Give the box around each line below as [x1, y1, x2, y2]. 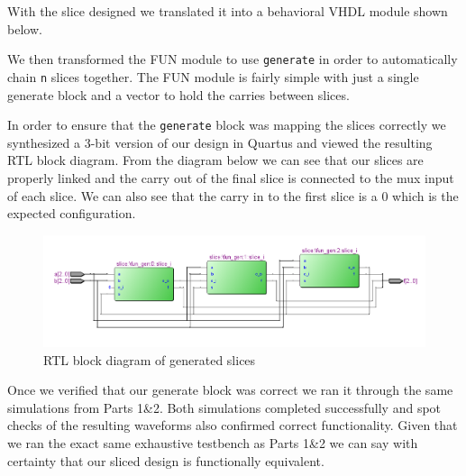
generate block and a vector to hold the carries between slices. [7, 85, 350, 104]
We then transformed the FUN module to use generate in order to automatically [7, 50, 458, 69]
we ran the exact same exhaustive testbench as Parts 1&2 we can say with [7, 434, 418, 453]
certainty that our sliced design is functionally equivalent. [7, 451, 324, 470]
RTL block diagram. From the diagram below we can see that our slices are [7, 151, 424, 169]
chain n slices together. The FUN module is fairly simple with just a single [7, 67, 419, 86]
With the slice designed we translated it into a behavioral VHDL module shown [7, 2, 448, 20]
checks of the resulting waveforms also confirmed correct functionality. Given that [7, 416, 458, 435]
